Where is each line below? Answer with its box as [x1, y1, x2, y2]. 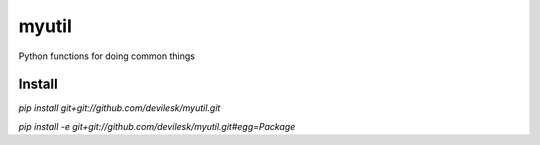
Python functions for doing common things [18, 50, 195, 62]
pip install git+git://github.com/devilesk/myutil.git [18, 102, 221, 114]
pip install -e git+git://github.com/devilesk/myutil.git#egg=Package [18, 120, 296, 132]
